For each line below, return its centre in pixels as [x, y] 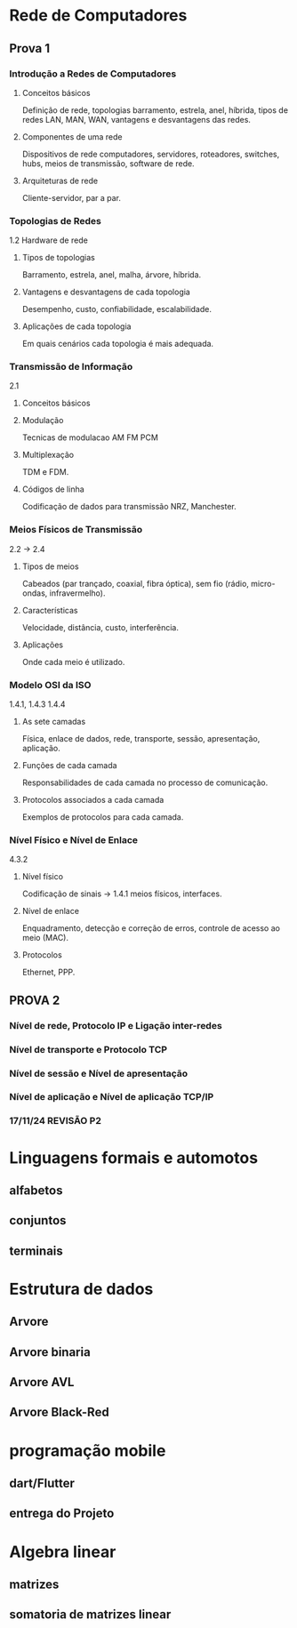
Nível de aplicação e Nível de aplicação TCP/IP [112, 1097]
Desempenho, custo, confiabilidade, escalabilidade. [116, 309]
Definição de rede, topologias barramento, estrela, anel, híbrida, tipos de [155, 110]
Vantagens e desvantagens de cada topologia [106, 292]
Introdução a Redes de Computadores [93, 74]
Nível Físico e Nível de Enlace [74, 839]
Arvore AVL [42, 1382]
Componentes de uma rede [72, 136]
